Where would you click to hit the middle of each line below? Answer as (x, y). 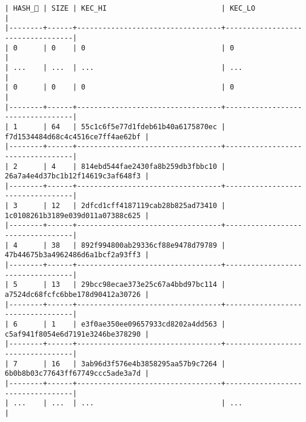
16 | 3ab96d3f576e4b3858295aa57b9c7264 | (138, 364)
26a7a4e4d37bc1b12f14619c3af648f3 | (77, 176)
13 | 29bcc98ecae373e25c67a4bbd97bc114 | (138, 285)
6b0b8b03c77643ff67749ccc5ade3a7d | (77, 374)
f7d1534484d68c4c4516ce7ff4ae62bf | (77, 137)
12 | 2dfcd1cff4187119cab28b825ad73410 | (138, 206)
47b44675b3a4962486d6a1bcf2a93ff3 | (77, 255)
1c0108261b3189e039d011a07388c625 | (77, 215)
